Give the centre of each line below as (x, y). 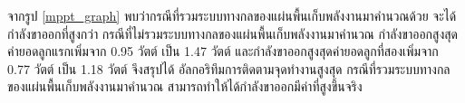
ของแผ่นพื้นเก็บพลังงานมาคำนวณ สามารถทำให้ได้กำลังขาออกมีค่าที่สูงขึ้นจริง (185, 86)
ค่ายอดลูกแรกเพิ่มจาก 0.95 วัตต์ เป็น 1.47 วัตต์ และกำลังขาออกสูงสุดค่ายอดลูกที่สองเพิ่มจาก (223, 51)
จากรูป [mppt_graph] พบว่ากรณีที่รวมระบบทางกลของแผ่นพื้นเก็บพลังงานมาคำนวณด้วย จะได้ (232, 15)
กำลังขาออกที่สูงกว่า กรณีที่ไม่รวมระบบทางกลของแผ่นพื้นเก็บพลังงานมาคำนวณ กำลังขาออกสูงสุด (232, 33)
